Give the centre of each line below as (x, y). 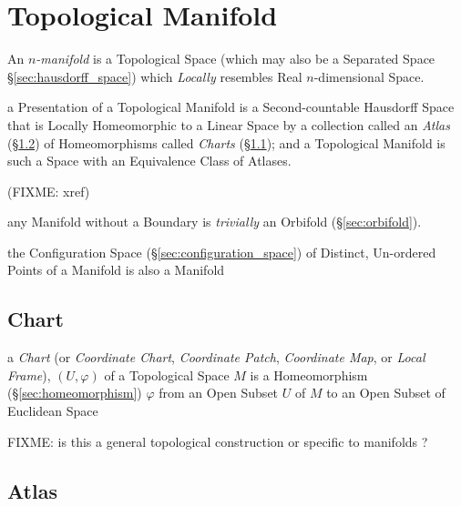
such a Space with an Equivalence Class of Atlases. (149, 161)
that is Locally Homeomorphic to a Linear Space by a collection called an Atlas (229, 124)
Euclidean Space (53, 411)
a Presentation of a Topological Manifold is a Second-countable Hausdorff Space (231, 107)
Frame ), (29, 374)
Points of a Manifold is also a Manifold (116, 270)
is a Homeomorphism (309, 374)
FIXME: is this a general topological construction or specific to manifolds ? (218, 441)
